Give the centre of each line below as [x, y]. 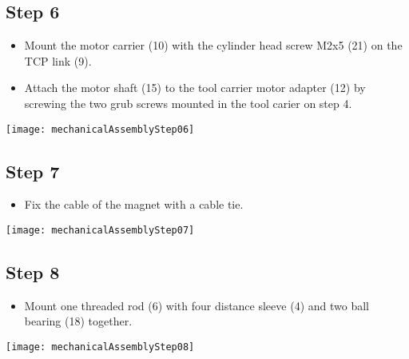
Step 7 [33, 171]
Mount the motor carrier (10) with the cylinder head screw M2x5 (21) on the [213, 45]
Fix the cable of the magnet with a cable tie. [134, 204]
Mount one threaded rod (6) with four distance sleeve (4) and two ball [197, 305]
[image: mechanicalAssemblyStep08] [100, 347]
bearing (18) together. [78, 321]
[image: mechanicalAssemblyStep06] [100, 129]
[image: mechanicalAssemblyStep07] [100, 231]
